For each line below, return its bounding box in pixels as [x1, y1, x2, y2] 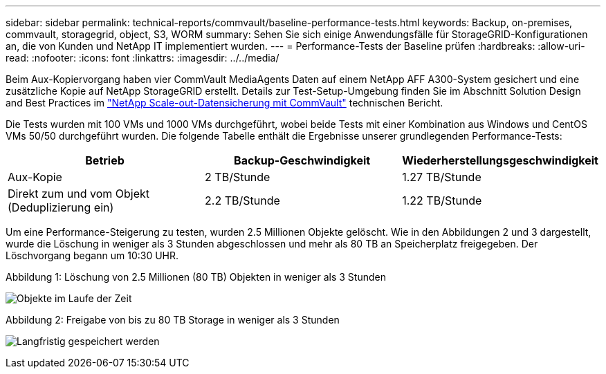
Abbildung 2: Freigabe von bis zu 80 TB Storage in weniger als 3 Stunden [6, 314, 340, 326]
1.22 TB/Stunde [402, 194, 482, 207]
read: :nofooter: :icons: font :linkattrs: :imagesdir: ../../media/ [6, 52, 279, 64]
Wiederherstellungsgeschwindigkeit [402, 153, 598, 167]
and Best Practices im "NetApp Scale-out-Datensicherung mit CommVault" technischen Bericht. [6, 97, 443, 109]
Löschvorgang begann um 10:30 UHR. [6, 250, 179, 261]
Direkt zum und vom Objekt [8, 187, 150, 200]
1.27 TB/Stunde [402, 170, 481, 184]
